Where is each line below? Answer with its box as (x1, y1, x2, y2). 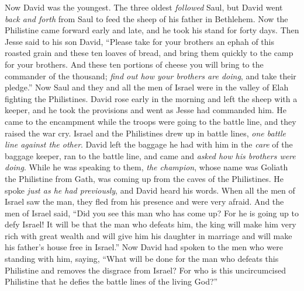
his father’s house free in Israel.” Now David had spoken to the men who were (5, 241, 283, 253)
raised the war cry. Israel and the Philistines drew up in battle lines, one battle (5, 127, 286, 139)
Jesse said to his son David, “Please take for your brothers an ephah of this (5, 35, 275, 47)
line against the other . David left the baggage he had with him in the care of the (5, 138, 293, 150)
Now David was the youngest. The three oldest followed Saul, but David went (5, 1, 283, 13)
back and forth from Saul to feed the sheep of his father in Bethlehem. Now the (5, 12, 288, 24)
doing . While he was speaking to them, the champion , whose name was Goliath (5, 161, 288, 173)
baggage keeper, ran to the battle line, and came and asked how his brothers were (5, 149, 296, 162)
